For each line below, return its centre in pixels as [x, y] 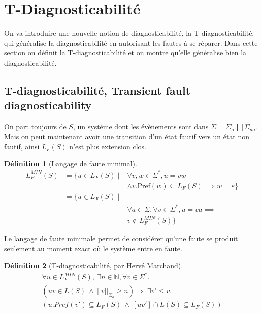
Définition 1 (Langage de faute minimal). [71, 163]
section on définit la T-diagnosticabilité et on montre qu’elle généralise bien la [125, 53]
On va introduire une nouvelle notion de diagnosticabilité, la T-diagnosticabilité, [129, 33]
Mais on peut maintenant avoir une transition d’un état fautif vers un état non [127, 136]
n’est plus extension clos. [108, 146]
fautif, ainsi [22, 146]
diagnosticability [48, 105]
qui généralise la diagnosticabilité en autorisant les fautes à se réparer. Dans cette [131, 42]
